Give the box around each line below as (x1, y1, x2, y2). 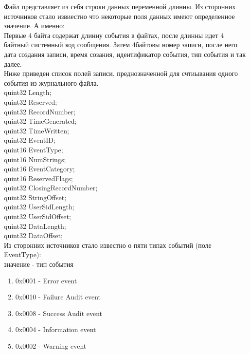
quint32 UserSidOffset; (4, 211, 71, 222)
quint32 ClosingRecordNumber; (4, 183, 98, 193)
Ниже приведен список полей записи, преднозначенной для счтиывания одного (4, 68, 238, 78)
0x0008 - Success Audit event (15, 308, 103, 318)
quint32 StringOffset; (4, 192, 67, 202)
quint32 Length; (4, 87, 52, 97)
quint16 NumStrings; (4, 154, 66, 164)
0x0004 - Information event (15, 324, 96, 335)
